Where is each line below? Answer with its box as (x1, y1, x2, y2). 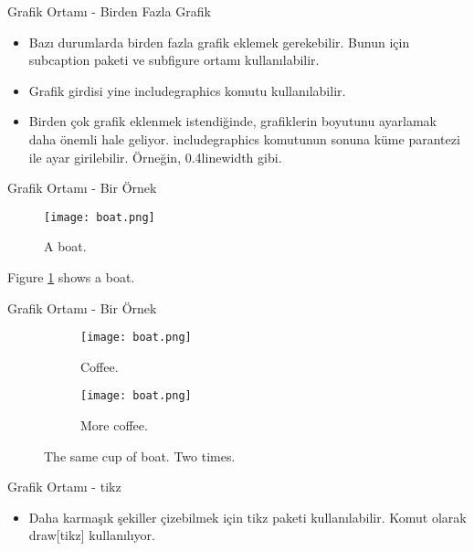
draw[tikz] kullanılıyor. (28, 525, 155, 545)
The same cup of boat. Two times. (44, 446, 236, 465)
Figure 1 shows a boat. (7, 268, 135, 286)
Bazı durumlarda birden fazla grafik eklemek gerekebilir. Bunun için (28, 32, 410, 51)
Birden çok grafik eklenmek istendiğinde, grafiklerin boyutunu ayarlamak (28, 111, 437, 131)
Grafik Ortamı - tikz (7, 477, 121, 496)
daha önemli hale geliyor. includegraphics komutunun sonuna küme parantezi (28, 129, 460, 148)
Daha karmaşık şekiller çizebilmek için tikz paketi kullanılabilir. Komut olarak (28, 507, 467, 526)
